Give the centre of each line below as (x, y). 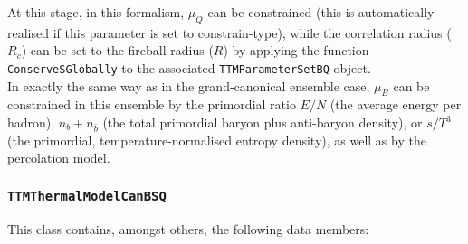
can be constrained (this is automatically (321, 12)
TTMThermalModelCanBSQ (87, 196)
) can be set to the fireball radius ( (117, 50)
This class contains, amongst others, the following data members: (188, 228)
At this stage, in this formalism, (96, 12)
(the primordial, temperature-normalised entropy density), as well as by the (217, 140)
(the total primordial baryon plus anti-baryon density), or (263, 122)
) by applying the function (296, 50)
